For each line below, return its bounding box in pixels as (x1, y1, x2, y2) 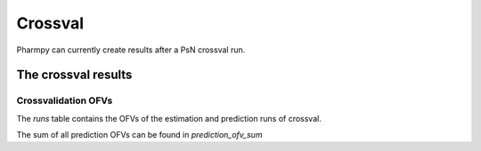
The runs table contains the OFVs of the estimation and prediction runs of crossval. (16, 113, 322, 123)
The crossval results (16, 68, 133, 83)
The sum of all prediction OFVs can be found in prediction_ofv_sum (16, 130, 263, 140)
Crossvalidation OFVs (16, 94, 113, 107)
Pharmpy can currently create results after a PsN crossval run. (16, 44, 246, 55)
